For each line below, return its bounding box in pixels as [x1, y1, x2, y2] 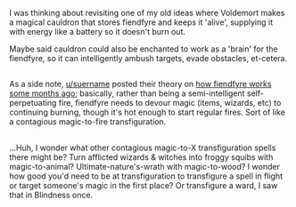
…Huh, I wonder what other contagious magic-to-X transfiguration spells [9, 142, 276, 153]
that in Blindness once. [9, 189, 94, 200]
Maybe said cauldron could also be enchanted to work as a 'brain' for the [9, 44, 278, 54]
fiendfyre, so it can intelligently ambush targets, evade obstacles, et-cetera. [9, 53, 288, 63]
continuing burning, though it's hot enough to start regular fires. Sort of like [9, 107, 285, 118]
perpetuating [9, 98, 57, 108]
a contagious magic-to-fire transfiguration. [9, 116, 167, 127]
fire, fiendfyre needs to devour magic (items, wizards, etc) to [58, 98, 282, 108]
